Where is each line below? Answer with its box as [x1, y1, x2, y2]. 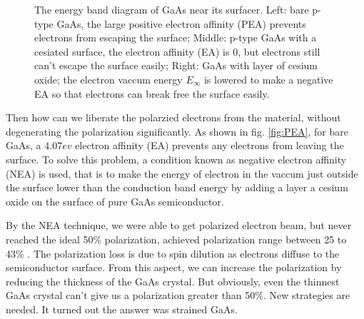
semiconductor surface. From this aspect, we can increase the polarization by [6, 260, 342, 275]
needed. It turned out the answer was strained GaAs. [6, 301, 238, 316]
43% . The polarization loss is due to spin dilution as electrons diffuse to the [6, 245, 340, 260]
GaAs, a [6, 138, 41, 153]
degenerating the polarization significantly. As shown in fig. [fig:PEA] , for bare [6, 123, 348, 138]
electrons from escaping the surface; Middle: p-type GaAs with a [34, 30, 317, 45]
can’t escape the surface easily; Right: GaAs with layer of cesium [34, 58, 318, 73]
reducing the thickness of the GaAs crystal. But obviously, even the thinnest [6, 273, 340, 288]
